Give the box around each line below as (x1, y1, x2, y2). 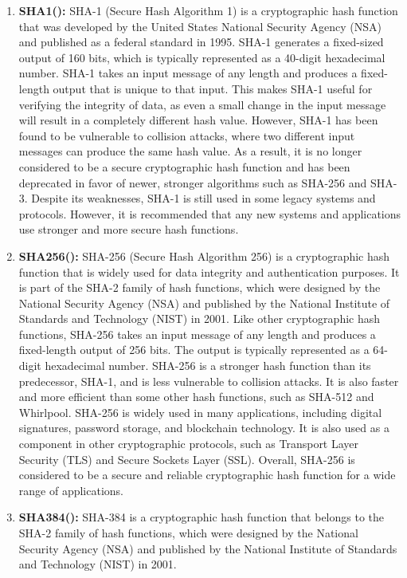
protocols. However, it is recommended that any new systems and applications (18, 205, 401, 222)
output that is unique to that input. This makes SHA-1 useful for (53, 80, 373, 96)
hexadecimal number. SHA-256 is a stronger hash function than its (45, 357, 371, 374)
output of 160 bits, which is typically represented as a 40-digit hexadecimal (18, 49, 385, 65)
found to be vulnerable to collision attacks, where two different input (18, 127, 355, 144)
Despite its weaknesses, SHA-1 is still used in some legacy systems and (31, 190, 376, 206)
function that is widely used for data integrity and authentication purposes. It (18, 263, 400, 280)
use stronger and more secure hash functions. (18, 221, 239, 238)
